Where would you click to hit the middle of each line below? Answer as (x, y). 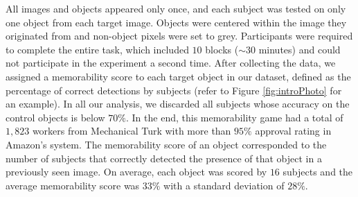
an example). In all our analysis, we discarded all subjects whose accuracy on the (178, 104)
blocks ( (222, 49)
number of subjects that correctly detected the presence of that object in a (164, 158)
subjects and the (318, 172)
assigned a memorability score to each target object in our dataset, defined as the (178, 76)
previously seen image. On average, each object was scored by (136, 172)
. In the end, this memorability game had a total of (235, 117)
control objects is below (55, 117)
